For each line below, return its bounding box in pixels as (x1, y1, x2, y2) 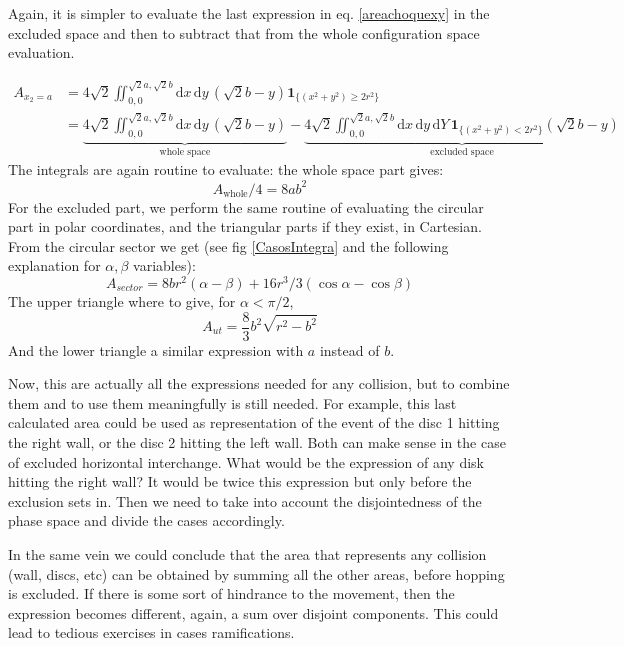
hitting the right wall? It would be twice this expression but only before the (8, 471, 472, 492)
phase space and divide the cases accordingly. (8, 510, 285, 531)
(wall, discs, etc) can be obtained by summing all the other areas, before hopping (8, 563, 505, 584)
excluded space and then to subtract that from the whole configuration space (8, 22, 480, 43)
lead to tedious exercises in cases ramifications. (8, 622, 295, 643)
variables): (133, 255, 196, 276)
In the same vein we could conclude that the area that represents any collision (8, 543, 487, 564)
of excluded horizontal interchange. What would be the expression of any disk (8, 451, 484, 472)
